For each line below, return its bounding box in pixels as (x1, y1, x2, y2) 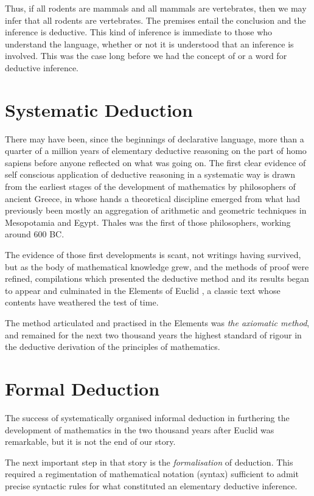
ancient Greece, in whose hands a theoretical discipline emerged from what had (5, 192, 301, 204)
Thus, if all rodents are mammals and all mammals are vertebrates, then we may (5, 2, 307, 14)
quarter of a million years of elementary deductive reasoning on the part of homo (5, 144, 307, 157)
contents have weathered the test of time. (5, 296, 159, 309)
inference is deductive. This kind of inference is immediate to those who (5, 26, 273, 38)
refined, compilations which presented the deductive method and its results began (5, 272, 309, 285)
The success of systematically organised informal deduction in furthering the (5, 411, 290, 424)
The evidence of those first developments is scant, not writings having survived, (5, 248, 301, 261)
